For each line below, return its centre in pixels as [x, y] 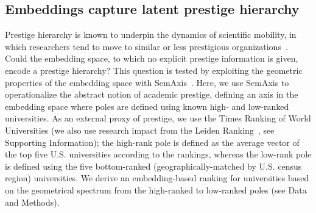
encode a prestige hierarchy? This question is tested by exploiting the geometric [154, 70]
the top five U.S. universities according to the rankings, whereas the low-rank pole [158, 154]
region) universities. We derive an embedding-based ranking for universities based [157, 178]
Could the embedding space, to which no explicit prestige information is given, [152, 58]
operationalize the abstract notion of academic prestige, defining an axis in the [152, 94]
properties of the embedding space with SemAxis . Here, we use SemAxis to [147, 82]
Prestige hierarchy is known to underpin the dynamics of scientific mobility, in [151, 34]
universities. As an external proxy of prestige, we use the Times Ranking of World [158, 118]
